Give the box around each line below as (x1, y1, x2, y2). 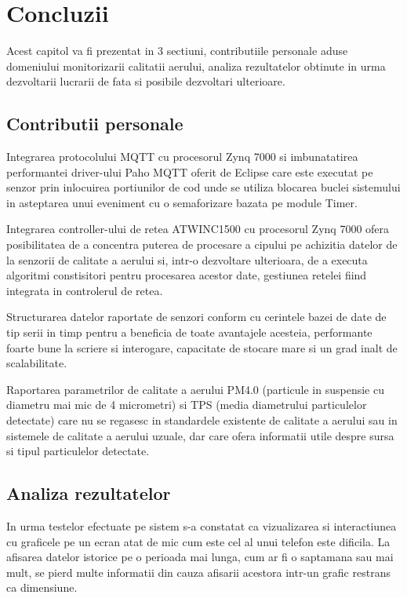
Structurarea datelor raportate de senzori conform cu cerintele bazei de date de (6, 308, 387, 325)
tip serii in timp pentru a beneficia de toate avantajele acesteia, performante (6, 324, 372, 341)
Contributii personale (6, 111, 184, 136)
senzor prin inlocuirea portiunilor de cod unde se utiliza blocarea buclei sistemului (6, 179, 401, 195)
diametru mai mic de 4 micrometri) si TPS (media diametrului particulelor (6, 396, 367, 413)
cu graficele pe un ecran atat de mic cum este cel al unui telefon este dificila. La (6, 533, 391, 549)
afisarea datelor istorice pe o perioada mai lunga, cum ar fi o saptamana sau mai (6, 549, 394, 565)
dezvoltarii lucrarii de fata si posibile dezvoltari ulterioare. (6, 73, 285, 89)
